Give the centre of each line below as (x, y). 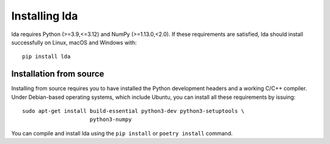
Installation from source (58, 74)
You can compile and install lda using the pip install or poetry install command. (122, 133)
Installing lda (45, 16)
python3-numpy (111, 120)
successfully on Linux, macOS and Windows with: (74, 42)
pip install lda (46, 57)
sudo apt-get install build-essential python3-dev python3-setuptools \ (133, 111)
